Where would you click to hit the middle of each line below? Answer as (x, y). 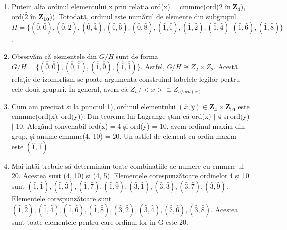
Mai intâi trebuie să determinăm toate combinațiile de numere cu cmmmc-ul (128, 166)
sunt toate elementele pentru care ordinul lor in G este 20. (100, 222)
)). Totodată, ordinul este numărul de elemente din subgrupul (143, 16)
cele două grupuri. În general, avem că (70, 88)
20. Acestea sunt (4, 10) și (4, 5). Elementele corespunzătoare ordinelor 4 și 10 (130, 175)
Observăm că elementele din (54, 56)
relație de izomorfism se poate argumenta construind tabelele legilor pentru (126, 79)
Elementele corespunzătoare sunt (61, 199)
